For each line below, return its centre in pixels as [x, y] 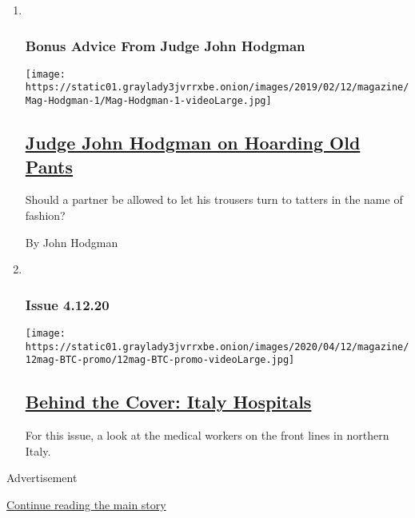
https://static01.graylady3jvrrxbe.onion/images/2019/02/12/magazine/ [217, 88]
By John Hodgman [72, 242]
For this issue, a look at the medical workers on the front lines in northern [207, 435]
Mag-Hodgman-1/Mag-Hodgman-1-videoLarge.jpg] [148, 101]
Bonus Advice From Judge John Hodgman [165, 45]
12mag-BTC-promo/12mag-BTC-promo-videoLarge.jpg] [160, 360]
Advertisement [42, 478]
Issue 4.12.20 [67, 304]
